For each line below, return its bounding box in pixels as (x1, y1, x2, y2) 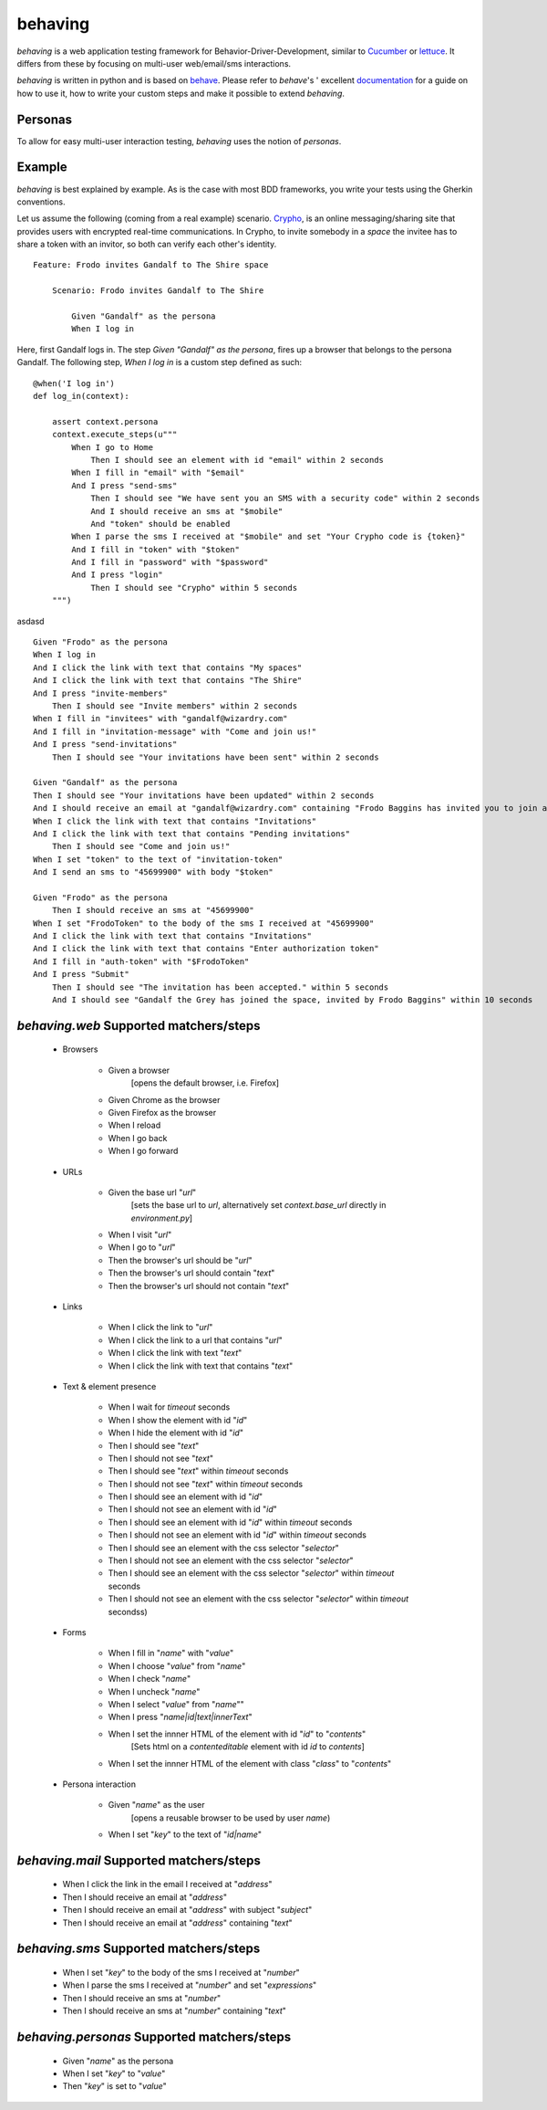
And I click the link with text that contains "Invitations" (33, 931, 312, 941)
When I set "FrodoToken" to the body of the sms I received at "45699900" (33, 918, 375, 929)
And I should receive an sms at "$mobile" (90, 506, 284, 516)
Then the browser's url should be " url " (108, 1254, 253, 1265)
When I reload (108, 1119, 161, 1131)
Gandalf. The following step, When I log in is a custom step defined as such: (16, 357, 303, 368)
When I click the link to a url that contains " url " (108, 1334, 283, 1346)
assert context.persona (51, 416, 159, 426)
